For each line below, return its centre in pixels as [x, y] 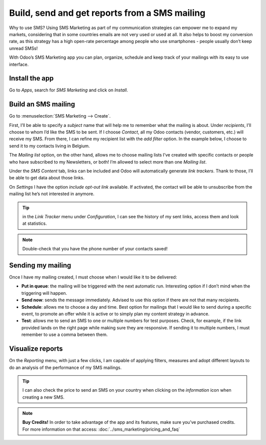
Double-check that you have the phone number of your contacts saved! [95, 249]
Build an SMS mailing [42, 104]
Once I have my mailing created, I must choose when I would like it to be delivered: [93, 277]
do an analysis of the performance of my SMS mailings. [65, 367]
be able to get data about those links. [47, 178]
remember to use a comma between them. [65, 335]
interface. [19, 64]
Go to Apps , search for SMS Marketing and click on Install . [68, 90]
